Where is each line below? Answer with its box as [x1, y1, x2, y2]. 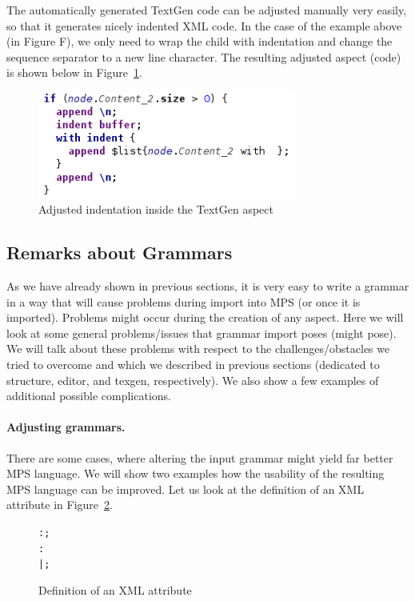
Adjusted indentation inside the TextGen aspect [38, 201, 273, 218]
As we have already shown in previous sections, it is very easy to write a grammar [6, 278, 409, 294]
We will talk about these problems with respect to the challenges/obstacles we [6, 340, 390, 357]
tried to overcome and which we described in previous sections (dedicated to [6, 356, 380, 373]
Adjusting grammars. [6, 419, 126, 435]
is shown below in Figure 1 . [6, 64, 142, 81]
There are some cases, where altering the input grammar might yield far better [6, 449, 393, 466]
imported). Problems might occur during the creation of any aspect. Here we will [6, 309, 404, 326]
